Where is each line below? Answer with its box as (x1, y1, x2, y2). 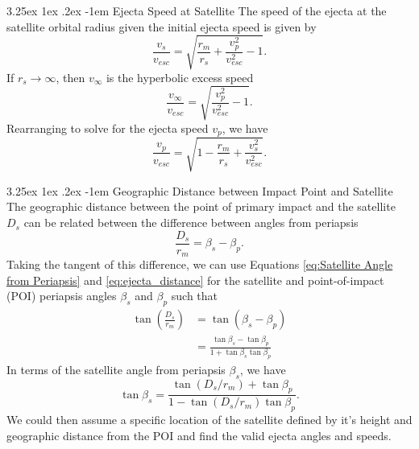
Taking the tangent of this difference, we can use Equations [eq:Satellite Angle (6, 256, 393, 273)
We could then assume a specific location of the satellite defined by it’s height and (6, 411, 413, 428)
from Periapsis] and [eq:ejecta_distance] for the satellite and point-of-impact (6, 271, 384, 288)
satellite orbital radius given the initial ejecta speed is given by (6, 18, 317, 35)
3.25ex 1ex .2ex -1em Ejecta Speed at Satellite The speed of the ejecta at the (6, 2, 387, 19)
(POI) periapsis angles (6, 287, 117, 304)
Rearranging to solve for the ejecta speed (6, 119, 209, 136)
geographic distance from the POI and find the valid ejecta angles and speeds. (6, 426, 392, 443)
